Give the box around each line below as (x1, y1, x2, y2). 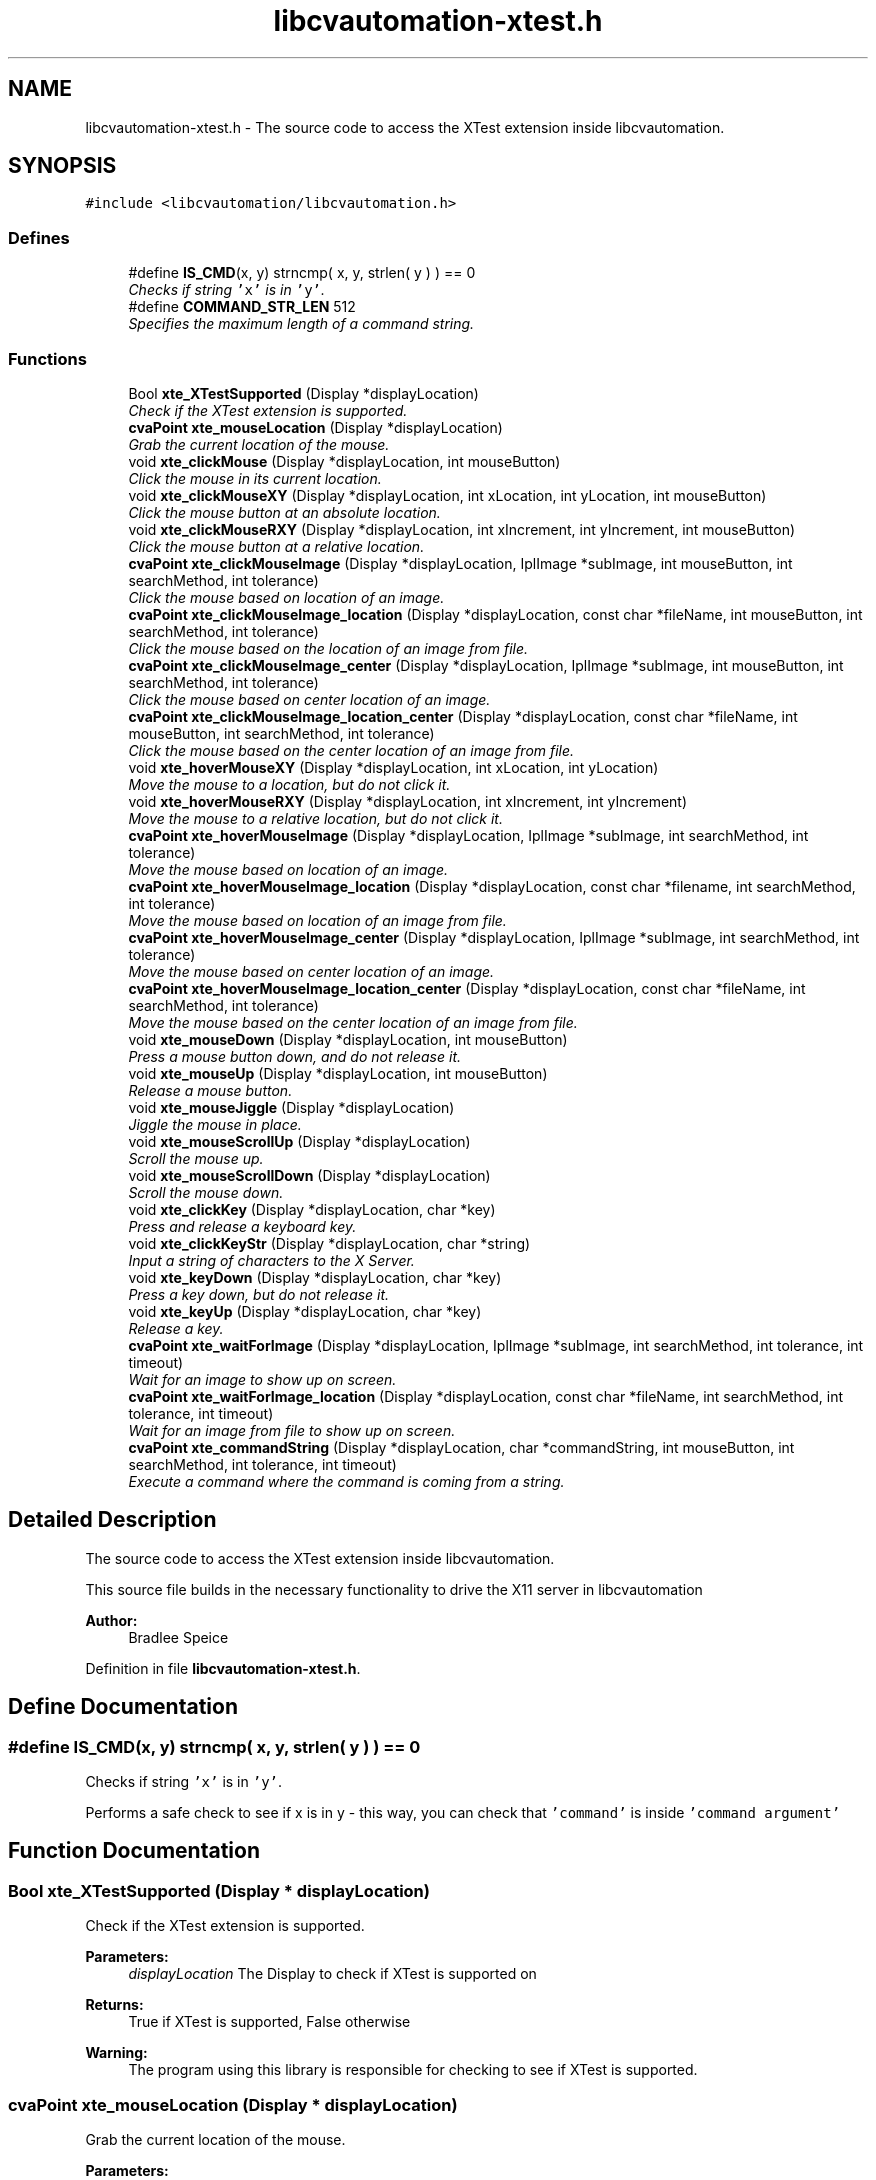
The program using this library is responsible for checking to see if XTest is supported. (128, 2061, 698, 2079)
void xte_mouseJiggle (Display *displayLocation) (128, 1098, 455, 1116)
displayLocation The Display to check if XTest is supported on (128, 1965, 537, 1983)
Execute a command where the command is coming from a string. (128, 1472, 565, 1490)
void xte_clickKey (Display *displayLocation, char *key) (128, 1200, 496, 1218)
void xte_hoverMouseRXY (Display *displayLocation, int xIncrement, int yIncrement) (128, 792, 688, 810)
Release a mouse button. (128, 1081, 293, 1099)
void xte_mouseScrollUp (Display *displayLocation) (128, 1132, 471, 1150)
